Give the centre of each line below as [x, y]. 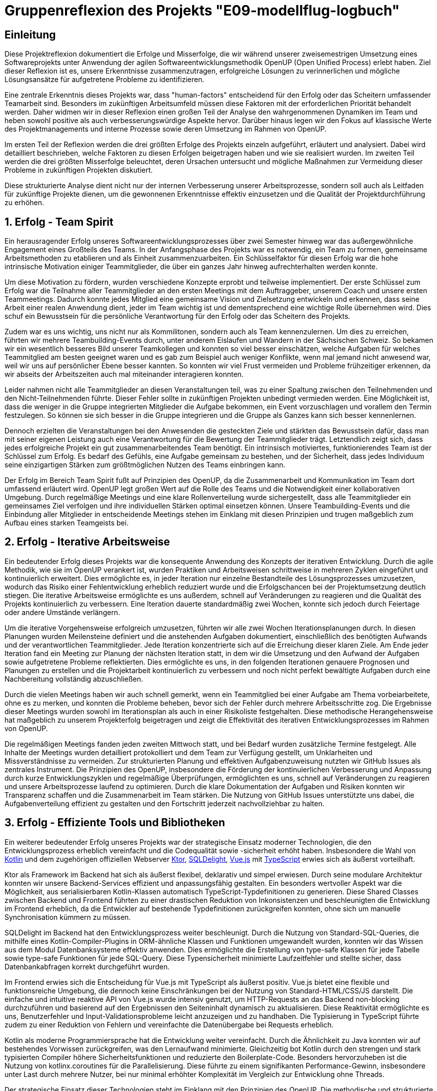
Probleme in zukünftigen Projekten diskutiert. [79, 170]
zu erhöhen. [24, 203]
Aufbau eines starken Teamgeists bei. [67, 523]
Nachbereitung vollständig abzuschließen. [74, 679]
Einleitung [30, 35]
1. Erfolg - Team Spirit [59, 222]
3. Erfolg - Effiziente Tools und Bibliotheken [115, 823]
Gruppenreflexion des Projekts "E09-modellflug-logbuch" [202, 11]
